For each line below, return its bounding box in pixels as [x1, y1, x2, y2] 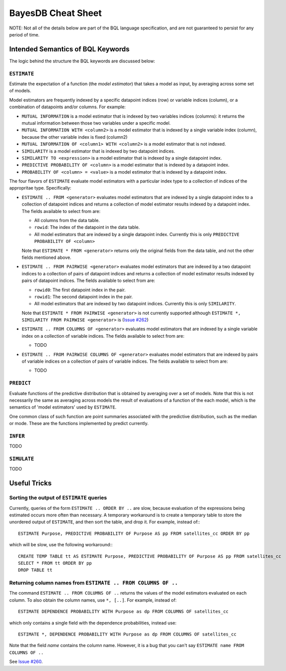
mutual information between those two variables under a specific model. [21, 120, 171, 126]
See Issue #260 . [9, 659, 43, 665]
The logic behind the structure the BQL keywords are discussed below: [9, 58, 155, 64]
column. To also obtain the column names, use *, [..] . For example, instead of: [9, 597, 177, 603]
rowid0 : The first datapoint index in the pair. [34, 287, 126, 293]
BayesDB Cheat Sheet [9, 7, 102, 18]
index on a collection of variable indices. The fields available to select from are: [21, 333, 185, 339]
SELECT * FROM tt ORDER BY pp [18, 560, 92, 566]
